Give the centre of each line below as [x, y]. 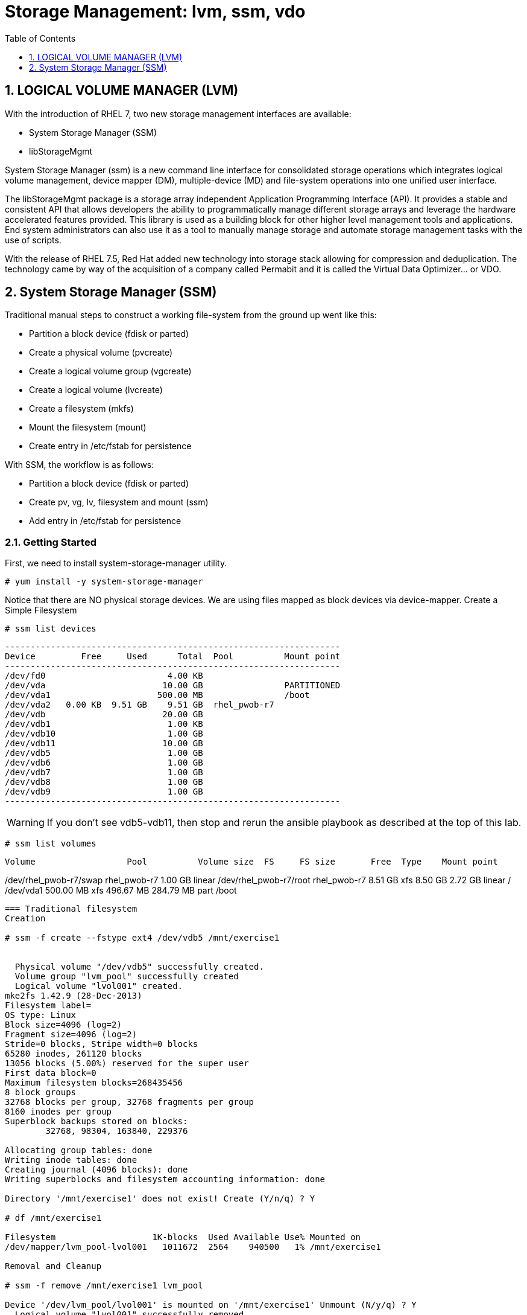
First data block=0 [51, 1073]
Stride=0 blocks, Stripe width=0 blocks [102, 1044]
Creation [25, 919]
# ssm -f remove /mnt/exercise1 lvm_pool [104, 1286]
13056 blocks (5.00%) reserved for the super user [127, 1064]
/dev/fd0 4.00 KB [104, 676]
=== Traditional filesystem [71, 909]
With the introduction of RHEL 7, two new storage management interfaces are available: [178, 114]
